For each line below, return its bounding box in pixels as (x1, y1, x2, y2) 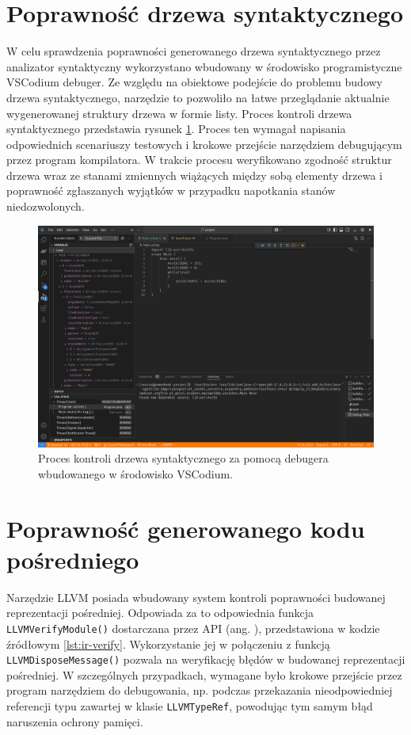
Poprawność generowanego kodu (6, 512, 365, 544)
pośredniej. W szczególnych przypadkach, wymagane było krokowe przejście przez (6, 666, 402, 683)
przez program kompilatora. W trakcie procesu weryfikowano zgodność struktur (6, 151, 392, 168)
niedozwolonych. (6, 198, 85, 215)
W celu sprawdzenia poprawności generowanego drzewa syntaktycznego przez (6, 43, 381, 59)
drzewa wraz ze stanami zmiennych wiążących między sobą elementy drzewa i (6, 166, 382, 183)
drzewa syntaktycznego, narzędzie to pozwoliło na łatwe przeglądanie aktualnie (6, 89, 390, 105)
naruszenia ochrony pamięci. (6, 713, 143, 729)
